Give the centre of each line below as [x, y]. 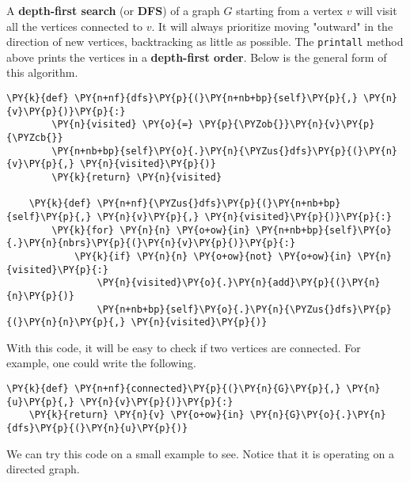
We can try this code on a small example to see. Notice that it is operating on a [200, 453]
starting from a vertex [289, 10]
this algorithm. [42, 72]
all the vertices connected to [74, 26]
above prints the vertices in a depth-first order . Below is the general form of [197, 57]
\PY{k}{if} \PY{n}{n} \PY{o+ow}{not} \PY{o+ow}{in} [213, 256]
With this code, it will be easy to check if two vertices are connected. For [184, 347]
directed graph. [43, 469]
